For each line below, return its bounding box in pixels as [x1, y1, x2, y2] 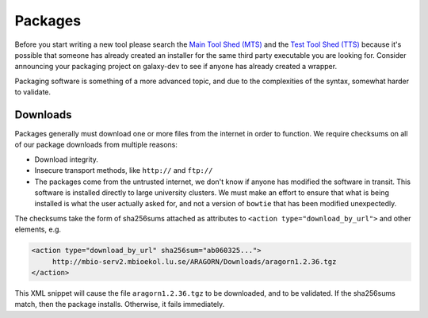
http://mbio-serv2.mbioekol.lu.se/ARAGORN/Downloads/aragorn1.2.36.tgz [52, 257, 337, 266]
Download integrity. [34, 155, 99, 164]
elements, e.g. [14, 224, 62, 234]
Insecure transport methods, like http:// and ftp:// [34, 166, 213, 175]
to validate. [14, 87, 52, 97]
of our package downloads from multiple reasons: [14, 140, 178, 150]
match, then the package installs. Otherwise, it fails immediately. [14, 300, 225, 309]
